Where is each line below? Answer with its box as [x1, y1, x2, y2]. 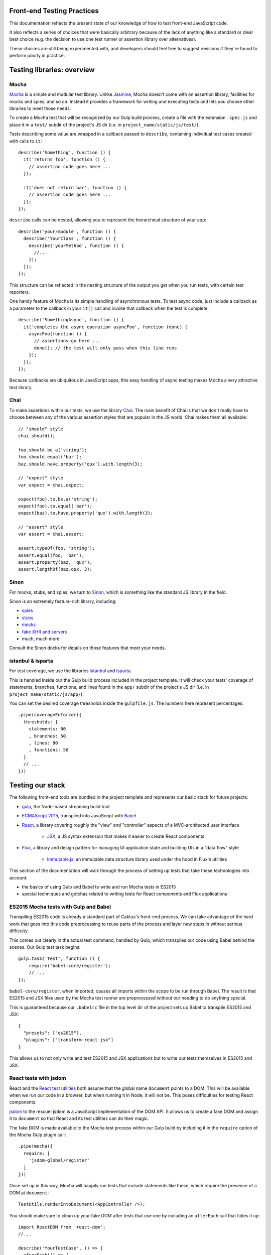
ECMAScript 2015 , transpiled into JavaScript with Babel [22, 813, 137, 819]
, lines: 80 [28, 740, 58, 745]
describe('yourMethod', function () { [28, 242, 124, 248]
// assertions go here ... [34, 338, 100, 344]
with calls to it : [9, 138, 42, 144]
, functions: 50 [28, 747, 69, 753]
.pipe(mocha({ [18, 1144, 53, 1149]
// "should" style [18, 426, 64, 432]
